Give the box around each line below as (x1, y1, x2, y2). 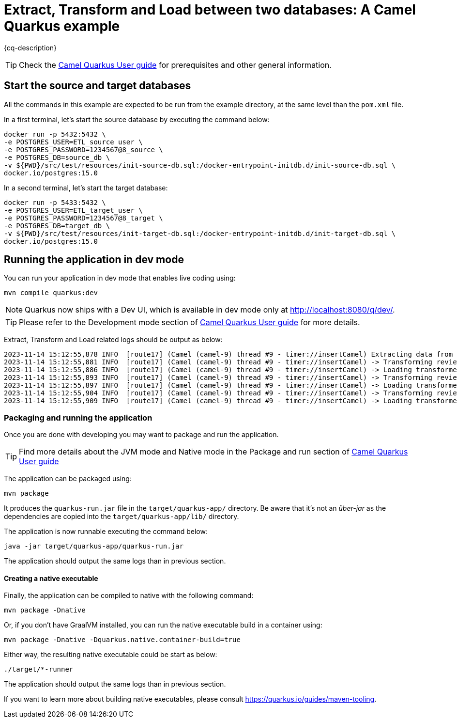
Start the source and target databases (4, 79, 191, 92)
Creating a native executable (4, 574, 98, 582)
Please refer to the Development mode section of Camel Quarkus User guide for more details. (19, 317, 360, 328)
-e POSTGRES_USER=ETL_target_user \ (4, 206, 143, 214)
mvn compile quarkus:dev (4, 289, 98, 297)
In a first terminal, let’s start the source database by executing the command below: (4, 115, 270, 124)
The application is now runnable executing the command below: (4, 527, 208, 536)
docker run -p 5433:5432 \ (4, 198, 106, 206)
